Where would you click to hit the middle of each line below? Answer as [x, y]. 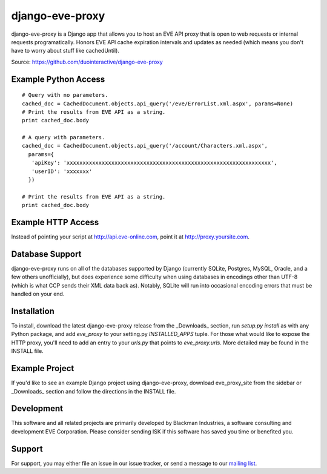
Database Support [46, 254]
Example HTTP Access [55, 222]
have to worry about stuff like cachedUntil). [65, 51]
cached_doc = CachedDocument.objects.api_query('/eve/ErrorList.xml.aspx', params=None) [158, 104]
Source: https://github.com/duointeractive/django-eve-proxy [87, 62]
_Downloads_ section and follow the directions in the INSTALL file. [94, 391]
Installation [33, 311]
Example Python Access [58, 79]
